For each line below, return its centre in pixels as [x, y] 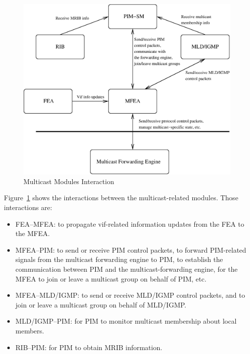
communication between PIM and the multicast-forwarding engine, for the [126, 269]
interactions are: [28, 207]
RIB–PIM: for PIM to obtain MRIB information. [89, 347]
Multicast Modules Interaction [69, 181]
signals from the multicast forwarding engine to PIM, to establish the [119, 259]
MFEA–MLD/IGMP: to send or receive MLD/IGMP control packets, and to [130, 295]
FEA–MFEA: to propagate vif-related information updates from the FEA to [130, 224]
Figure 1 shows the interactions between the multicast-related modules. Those [121, 198]
